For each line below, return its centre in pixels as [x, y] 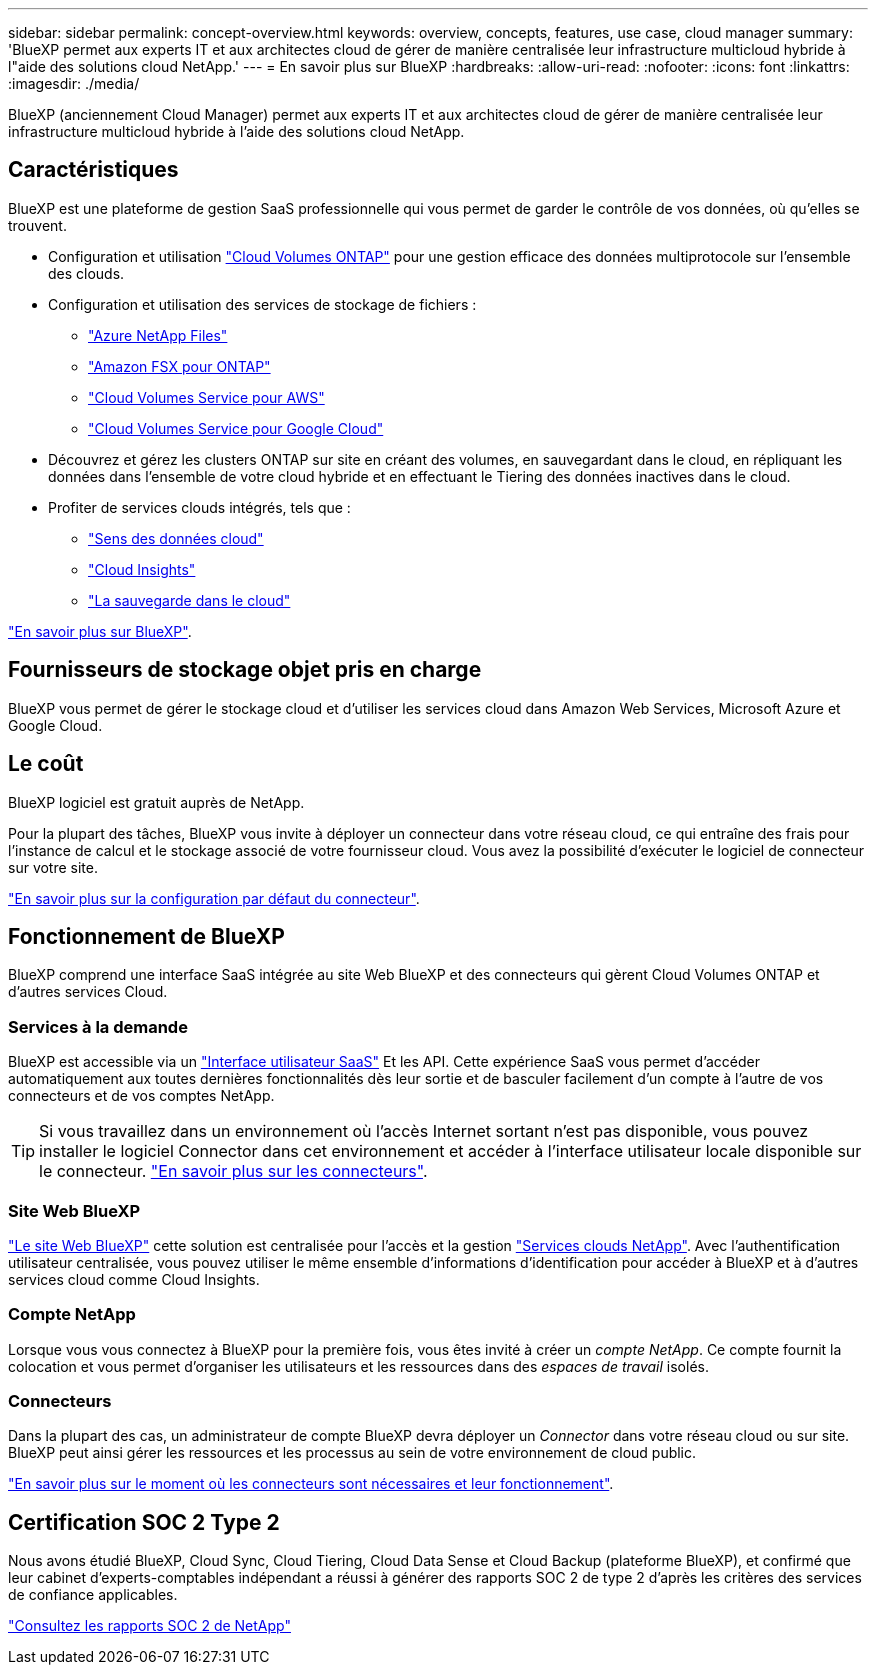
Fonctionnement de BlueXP [146, 936]
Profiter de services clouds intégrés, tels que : [199, 507]
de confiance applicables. [93, 1595]
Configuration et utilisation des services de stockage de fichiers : [262, 304]
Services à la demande [98, 1026]
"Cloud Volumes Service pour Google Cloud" [236, 428]
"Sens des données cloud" [176, 538]
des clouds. [86, 273]
